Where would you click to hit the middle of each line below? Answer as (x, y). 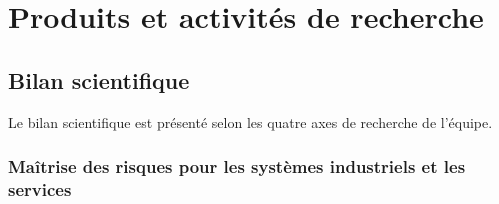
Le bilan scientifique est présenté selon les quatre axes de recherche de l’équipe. (250, 121)
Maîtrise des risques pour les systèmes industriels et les (237, 166)
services (40, 189)
